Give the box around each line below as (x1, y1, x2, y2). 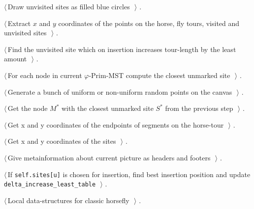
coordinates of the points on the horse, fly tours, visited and (58, 18, 240, 28)
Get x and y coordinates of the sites (7, 136, 116, 146)
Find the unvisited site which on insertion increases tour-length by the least (7, 44, 236, 54)
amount (4, 53, 27, 64)
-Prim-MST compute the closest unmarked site (89, 70, 230, 80)
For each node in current (7, 70, 82, 80)
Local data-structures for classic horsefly (7, 195, 129, 205)
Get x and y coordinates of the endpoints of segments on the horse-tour (7, 119, 224, 130)
